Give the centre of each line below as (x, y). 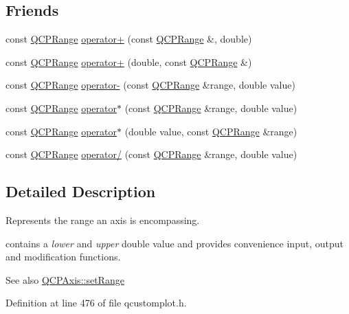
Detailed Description (81, 191)
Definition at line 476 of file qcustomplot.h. (96, 303)
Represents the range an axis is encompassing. (103, 220)
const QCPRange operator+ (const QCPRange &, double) (129, 39)
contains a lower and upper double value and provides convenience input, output (174, 243)
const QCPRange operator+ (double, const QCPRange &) (129, 61)
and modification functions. (63, 257)
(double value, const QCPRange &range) (211, 131)
